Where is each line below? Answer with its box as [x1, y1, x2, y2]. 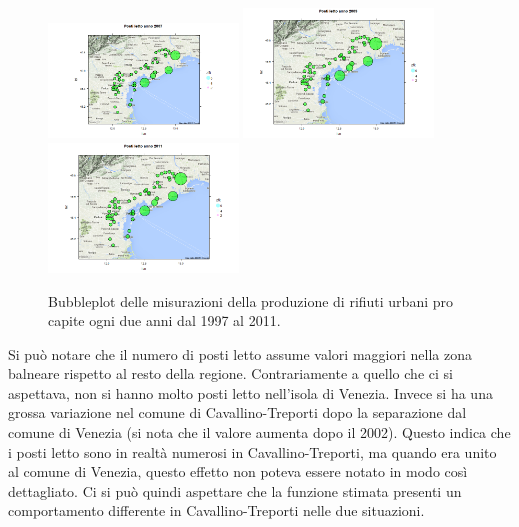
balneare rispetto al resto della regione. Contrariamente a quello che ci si [8, 363, 453, 384]
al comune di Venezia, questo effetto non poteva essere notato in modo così [8, 461, 468, 482]
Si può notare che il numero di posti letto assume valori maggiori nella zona [8, 343, 472, 364]
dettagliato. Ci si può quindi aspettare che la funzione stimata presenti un [8, 480, 462, 501]
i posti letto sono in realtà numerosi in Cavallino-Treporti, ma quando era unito [8, 441, 497, 462]
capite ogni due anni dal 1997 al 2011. [48, 310, 281, 331]
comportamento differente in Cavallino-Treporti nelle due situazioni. [8, 500, 425, 521]
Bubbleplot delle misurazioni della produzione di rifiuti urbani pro [48, 290, 454, 311]
